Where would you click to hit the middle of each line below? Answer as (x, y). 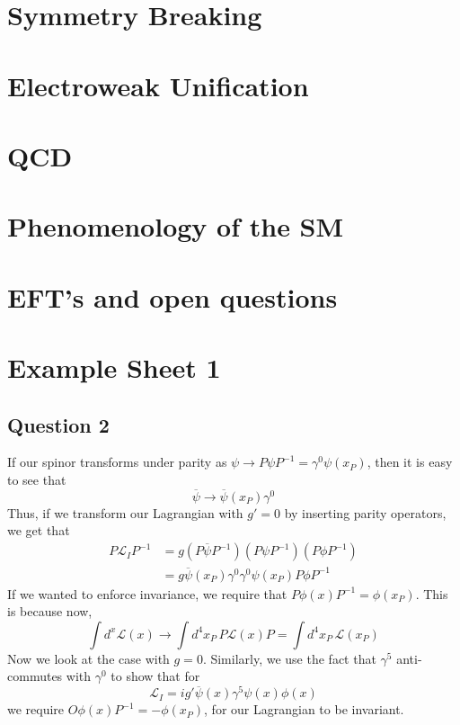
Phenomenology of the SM (176, 226)
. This (432, 593)
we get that (39, 530)
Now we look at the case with (88, 658)
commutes (35, 676)
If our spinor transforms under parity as (117, 462)
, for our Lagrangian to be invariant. (304, 709)
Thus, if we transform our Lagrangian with (125, 512)
